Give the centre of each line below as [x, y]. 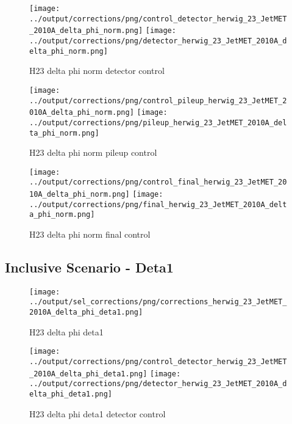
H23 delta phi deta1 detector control [98, 413]
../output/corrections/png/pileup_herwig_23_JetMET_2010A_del [158, 122]
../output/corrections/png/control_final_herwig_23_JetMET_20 [158, 182]
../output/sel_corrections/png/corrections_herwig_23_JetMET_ [158, 302]
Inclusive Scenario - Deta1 [89, 267]
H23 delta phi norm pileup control [93, 152]
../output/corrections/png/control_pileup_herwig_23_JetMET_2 [158, 101]
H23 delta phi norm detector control [97, 71]
